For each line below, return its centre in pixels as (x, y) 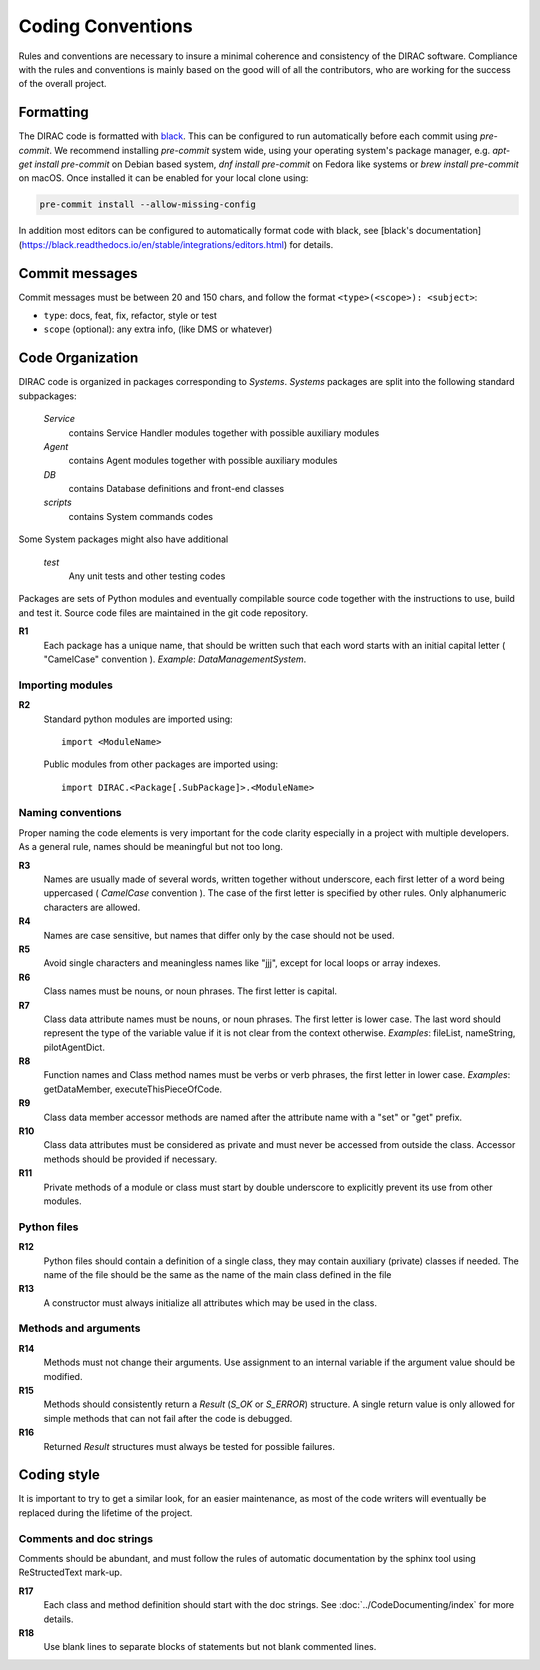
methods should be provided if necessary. (130, 1159)
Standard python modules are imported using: (138, 719)
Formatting (53, 112)
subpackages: (47, 396)
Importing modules (66, 685)
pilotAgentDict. (74, 1047)
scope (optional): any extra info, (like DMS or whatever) (158, 329)
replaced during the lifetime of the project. (105, 1512)
